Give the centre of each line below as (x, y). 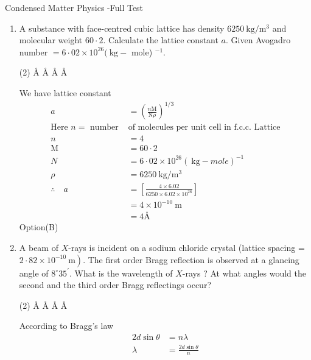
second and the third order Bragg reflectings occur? (115, 285)
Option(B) (39, 227)
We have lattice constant (65, 92)
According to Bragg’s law (66, 326)
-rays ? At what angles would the (244, 273)
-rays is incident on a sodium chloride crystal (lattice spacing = (187, 248)
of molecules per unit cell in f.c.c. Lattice (204, 128)
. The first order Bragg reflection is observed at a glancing (191, 259)
